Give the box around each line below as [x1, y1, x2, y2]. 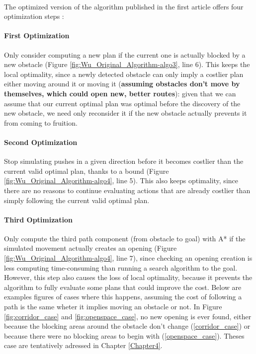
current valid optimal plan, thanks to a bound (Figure [4, 165, 169, 176]
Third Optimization [4, 214, 73, 224]
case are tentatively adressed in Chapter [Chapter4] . [4, 340, 163, 351]
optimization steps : [4, 11, 64, 21]
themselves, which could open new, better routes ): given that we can [4, 88, 236, 98]
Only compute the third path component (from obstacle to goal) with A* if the [4, 233, 246, 243]
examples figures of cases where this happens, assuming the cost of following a [4, 291, 242, 302]
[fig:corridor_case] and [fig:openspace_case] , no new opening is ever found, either [4, 311, 252, 321]
